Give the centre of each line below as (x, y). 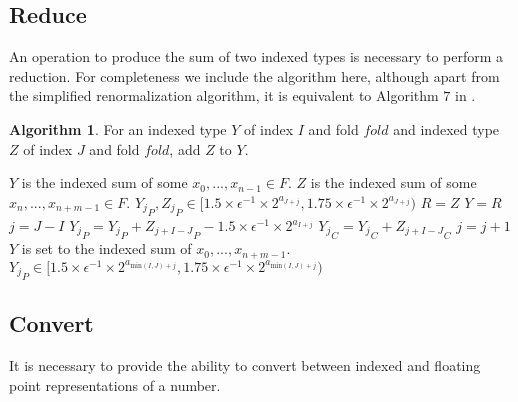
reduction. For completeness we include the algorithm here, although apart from (254, 75)
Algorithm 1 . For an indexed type (118, 128)
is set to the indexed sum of (106, 248)
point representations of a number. (115, 384)
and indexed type (446, 128)
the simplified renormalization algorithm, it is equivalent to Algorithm (224, 95)
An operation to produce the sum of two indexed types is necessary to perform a (256, 56)
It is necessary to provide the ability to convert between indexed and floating (245, 365)
